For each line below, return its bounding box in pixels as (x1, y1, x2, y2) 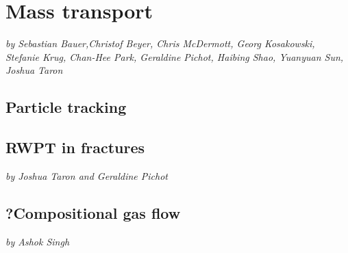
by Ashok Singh (5, 234, 70, 248)
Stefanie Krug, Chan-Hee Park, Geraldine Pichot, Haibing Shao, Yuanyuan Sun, (5, 49, 344, 64)
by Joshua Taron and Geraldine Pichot (5, 168, 169, 183)
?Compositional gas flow (5, 202, 181, 223)
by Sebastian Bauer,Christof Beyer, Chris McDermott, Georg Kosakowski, (5, 36, 315, 51)
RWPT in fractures (5, 137, 145, 158)
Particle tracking (5, 96, 127, 118)
